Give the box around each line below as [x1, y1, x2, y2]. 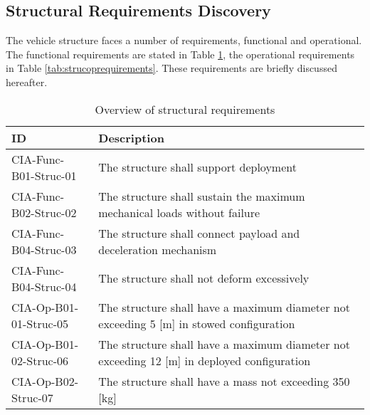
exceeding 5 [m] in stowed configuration [98, 315, 295, 332]
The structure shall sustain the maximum [98, 187, 305, 204]
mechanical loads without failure [98, 204, 260, 221]
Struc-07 [11, 389, 53, 406]
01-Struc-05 [11, 315, 69, 332]
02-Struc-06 [11, 352, 69, 369]
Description [98, 129, 164, 146]
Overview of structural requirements [95, 100, 275, 117]
